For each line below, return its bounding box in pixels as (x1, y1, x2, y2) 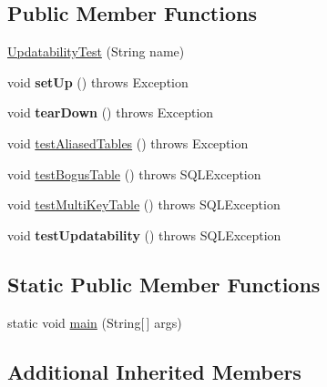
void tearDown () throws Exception (7, 103, 214, 122)
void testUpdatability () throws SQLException (7, 225, 281, 244)
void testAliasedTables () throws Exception (7, 133, 249, 152)
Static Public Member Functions (7, 270, 321, 298)
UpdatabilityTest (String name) (7, 42, 185, 61)
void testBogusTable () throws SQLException (7, 164, 261, 183)
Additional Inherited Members (7, 357, 301, 385)
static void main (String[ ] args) (7, 312, 182, 331)
